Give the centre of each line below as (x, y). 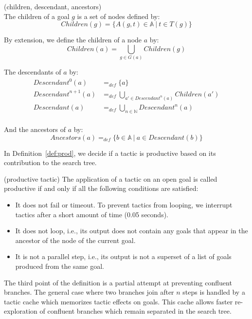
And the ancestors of (35, 129)
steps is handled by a (214, 292)
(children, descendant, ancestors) (53, 6)
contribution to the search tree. (50, 162)
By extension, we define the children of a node (73, 40)
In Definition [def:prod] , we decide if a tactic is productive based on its (110, 153)
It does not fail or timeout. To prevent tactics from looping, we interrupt (124, 204)
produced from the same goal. (60, 266)
